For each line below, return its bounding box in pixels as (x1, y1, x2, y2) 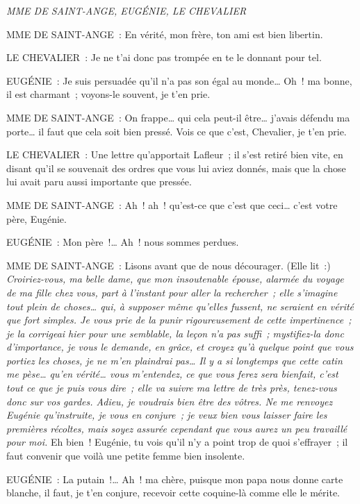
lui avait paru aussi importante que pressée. (6, 174, 192, 189)
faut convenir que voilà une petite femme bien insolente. (6, 448, 245, 463)
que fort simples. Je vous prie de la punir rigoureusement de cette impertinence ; (6, 312, 352, 327)
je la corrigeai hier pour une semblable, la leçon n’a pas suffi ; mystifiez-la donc (6, 326, 344, 340)
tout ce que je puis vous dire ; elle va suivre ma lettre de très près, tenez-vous (6, 380, 337, 395)
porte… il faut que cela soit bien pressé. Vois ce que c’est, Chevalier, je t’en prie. (6, 124, 347, 138)
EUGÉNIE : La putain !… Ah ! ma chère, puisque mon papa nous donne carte (6, 471, 343, 486)
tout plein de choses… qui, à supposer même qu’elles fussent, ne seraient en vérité (6, 299, 354, 313)
